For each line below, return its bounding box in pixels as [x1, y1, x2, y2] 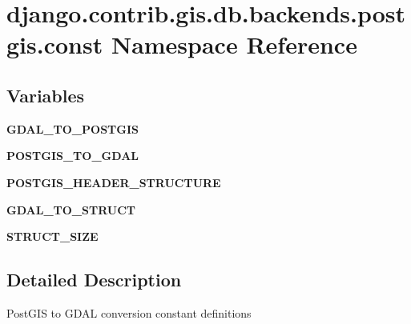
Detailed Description [6, 267, 182, 292]
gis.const [6, 28, 103, 61]
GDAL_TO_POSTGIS [6, 120, 139, 137]
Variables [6, 82, 85, 107]
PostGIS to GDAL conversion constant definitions [6, 304, 252, 321]
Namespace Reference [111, 28, 357, 61]
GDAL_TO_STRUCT [6, 201, 136, 218]
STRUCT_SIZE [6, 228, 99, 245]
